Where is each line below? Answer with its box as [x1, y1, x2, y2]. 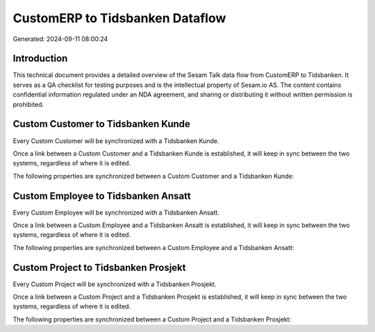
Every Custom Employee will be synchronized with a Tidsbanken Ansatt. [12, 208, 220, 217]
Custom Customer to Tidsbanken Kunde [12, 118, 191, 130]
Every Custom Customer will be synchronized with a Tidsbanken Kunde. [12, 136, 219, 145]
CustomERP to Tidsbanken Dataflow [12, 10, 226, 26]
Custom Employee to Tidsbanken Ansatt [12, 190, 191, 201]
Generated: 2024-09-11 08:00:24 [12, 35, 108, 43]
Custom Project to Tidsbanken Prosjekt [12, 261, 186, 274]
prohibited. [12, 100, 44, 108]
